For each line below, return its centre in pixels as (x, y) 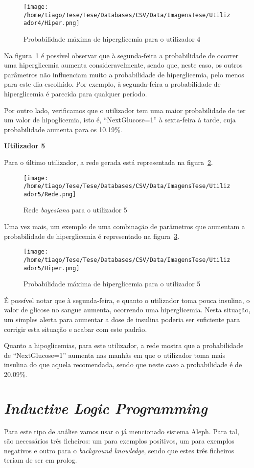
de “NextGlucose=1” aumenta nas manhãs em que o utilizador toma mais (115, 355)
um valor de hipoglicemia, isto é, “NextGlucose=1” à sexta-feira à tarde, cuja (120, 120)
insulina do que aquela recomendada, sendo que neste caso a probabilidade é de (123, 364)
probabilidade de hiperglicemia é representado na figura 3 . (92, 236)
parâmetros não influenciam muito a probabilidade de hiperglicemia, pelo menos (124, 74)
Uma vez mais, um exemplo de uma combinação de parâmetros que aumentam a (125, 226)
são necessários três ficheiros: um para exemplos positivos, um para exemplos (119, 441)
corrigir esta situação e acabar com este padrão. (76, 329)
